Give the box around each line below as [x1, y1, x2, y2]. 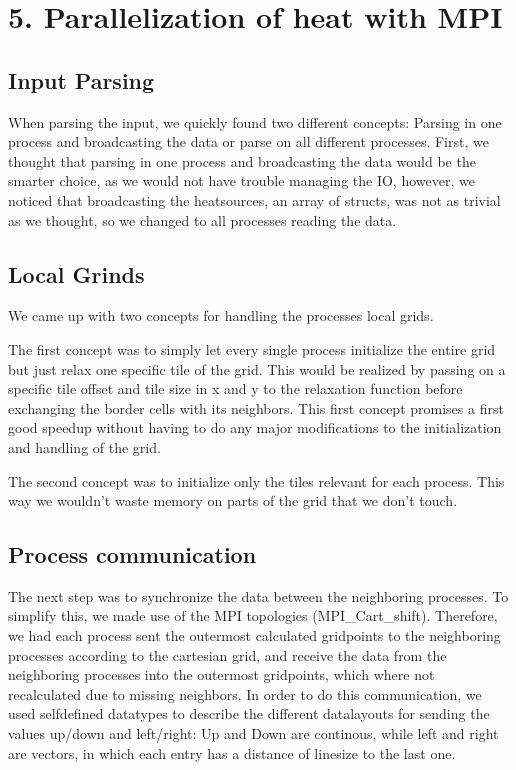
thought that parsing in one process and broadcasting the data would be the [8, 150, 476, 171]
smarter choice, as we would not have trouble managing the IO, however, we [8, 170, 475, 191]
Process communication [8, 539, 257, 570]
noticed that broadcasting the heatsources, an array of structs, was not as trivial [8, 189, 501, 210]
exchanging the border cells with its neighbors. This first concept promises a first [8, 397, 504, 418]
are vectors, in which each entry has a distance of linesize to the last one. [8, 742, 456, 763]
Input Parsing [8, 64, 155, 95]
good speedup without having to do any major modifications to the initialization [8, 417, 502, 438]
